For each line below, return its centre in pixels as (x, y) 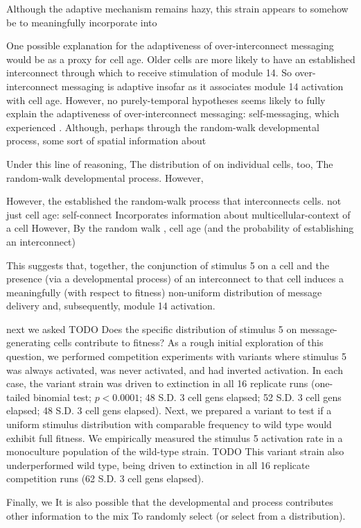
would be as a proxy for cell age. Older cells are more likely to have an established (181, 59)
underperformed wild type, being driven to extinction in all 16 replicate (158, 465)
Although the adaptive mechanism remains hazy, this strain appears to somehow (177, 8)
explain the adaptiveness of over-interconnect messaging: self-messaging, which (173, 113)
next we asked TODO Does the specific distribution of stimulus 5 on (152, 329)
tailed (18, 397)
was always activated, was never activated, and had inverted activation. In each (175, 369)
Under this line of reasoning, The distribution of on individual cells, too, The (170, 163)
